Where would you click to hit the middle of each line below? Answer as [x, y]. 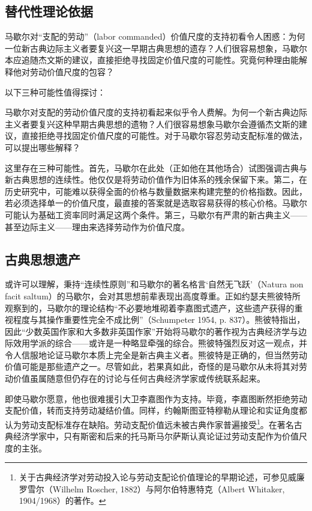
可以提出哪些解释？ [43, 147]
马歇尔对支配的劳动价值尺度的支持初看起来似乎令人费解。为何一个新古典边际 [156, 112]
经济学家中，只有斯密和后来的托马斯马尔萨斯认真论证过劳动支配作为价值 [156, 436]
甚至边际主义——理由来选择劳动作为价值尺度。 [97, 226]
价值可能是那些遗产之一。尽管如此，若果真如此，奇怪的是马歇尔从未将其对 [152, 366]
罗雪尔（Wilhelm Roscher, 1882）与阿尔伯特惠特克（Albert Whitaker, [152, 488]
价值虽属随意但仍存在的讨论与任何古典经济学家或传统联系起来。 [139, 378]
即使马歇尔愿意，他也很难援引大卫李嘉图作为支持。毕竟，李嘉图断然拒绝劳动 [156, 398]
